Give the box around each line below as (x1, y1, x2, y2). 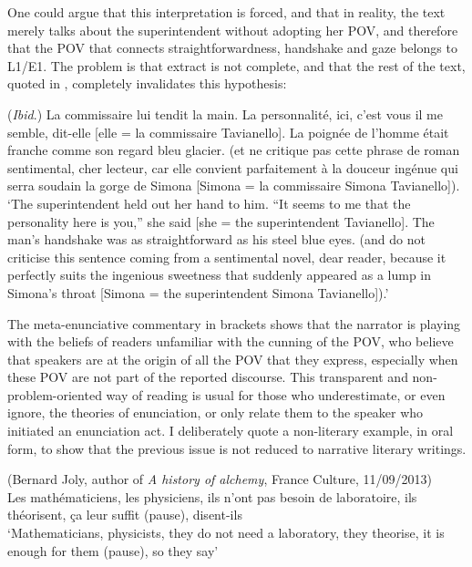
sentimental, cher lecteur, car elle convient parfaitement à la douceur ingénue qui (7, 158, 458, 177)
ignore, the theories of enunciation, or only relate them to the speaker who (7, 403, 424, 422)
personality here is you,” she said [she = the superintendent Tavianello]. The (7, 211, 435, 231)
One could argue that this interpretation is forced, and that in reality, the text (7, 3, 446, 21)
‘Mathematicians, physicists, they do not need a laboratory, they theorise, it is (7, 523, 445, 542)
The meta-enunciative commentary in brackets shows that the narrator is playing (7, 314, 461, 333)
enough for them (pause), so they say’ (7, 541, 219, 560)
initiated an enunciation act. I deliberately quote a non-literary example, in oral (7, 421, 454, 440)
